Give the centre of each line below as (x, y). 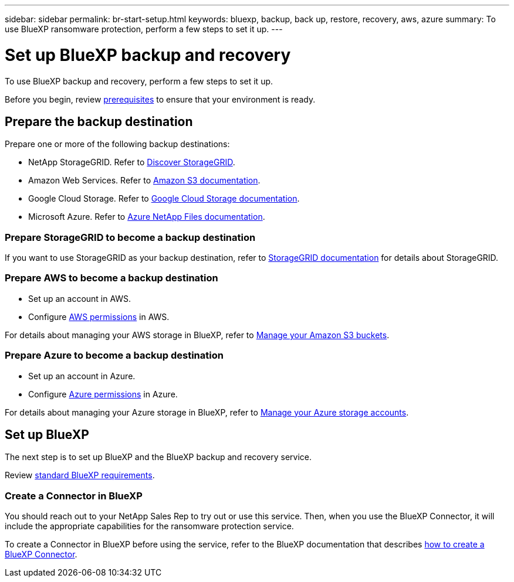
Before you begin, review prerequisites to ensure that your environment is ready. (160, 99)
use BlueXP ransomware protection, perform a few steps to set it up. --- (144, 29)
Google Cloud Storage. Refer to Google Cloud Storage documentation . (164, 199)
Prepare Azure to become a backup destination (114, 355)
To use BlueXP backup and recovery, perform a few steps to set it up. (139, 81)
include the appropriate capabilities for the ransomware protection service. (149, 526)
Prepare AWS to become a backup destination (111, 278)
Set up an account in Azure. (82, 376)
